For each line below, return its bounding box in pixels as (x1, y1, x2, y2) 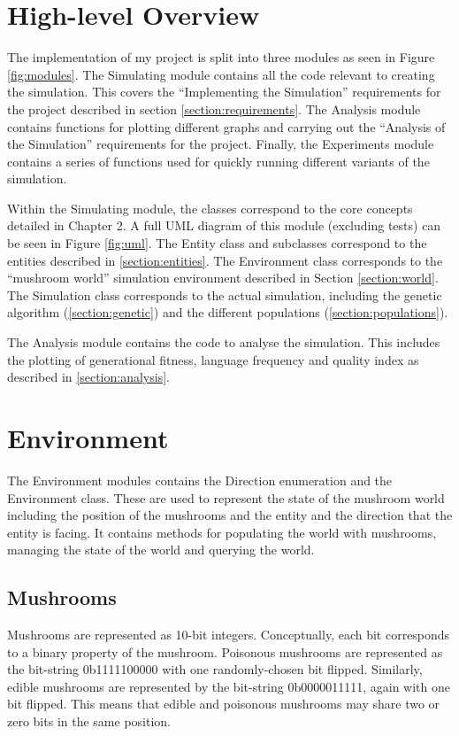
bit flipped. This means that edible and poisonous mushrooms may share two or (7, 694, 440, 713)
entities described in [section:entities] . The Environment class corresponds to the (7, 251, 443, 269)
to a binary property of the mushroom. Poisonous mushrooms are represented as (7, 642, 443, 661)
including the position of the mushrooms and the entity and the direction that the (7, 506, 453, 524)
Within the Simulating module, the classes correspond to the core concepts (7, 198, 413, 217)
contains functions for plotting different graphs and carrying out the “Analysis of (7, 117, 446, 136)
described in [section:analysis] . (7, 368, 170, 386)
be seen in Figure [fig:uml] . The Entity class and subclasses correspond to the (7, 234, 427, 252)
